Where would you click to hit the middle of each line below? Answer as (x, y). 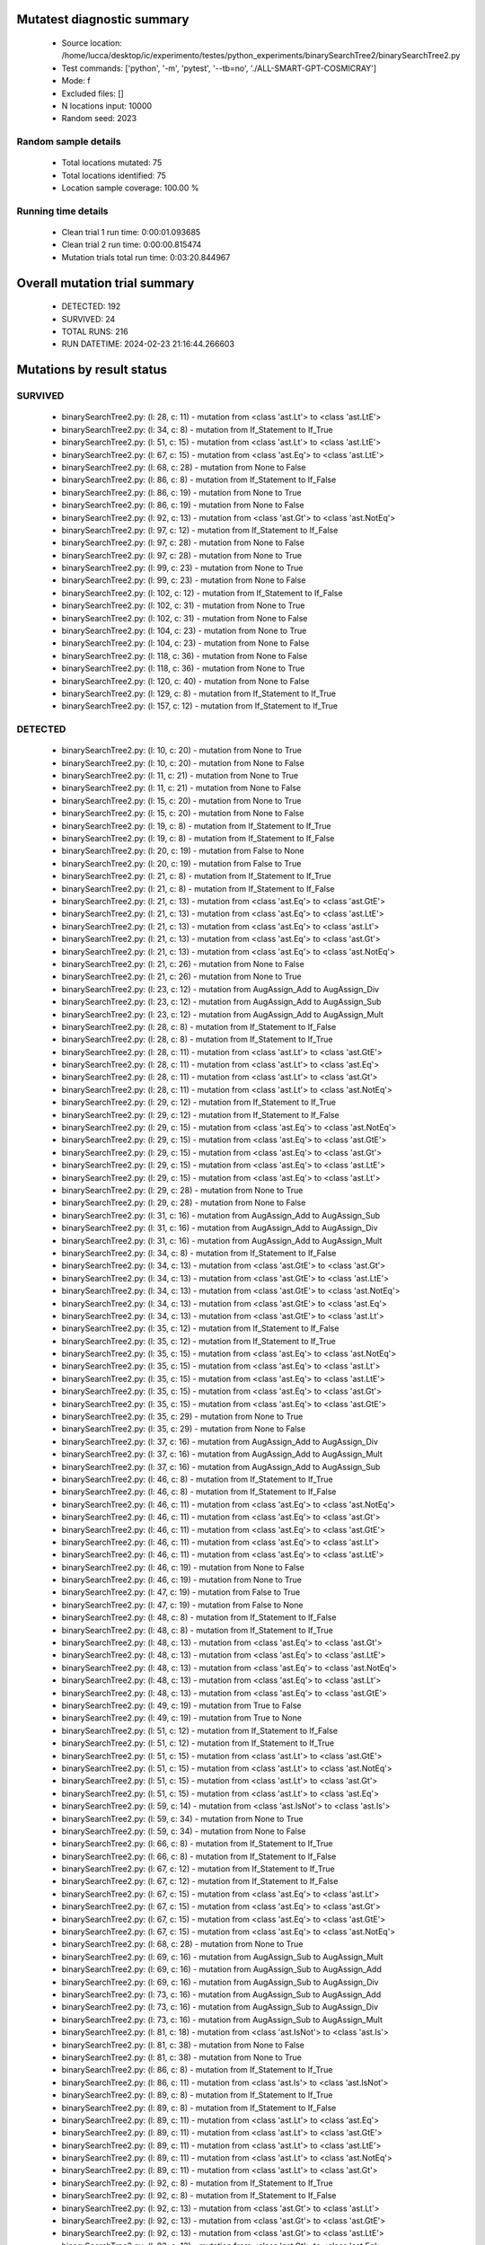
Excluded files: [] (93, 93)
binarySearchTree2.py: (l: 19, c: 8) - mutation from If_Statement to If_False (198, 839)
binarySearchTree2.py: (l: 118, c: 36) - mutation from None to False (185, 656)
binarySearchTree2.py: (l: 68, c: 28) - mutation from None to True (182, 1944)
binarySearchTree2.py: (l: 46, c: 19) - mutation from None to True (182, 1580)
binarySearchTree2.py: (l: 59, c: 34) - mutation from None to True (182, 1818)
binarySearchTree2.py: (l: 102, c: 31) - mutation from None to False (185, 618)
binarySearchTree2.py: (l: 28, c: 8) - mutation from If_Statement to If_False (199, 1026)
